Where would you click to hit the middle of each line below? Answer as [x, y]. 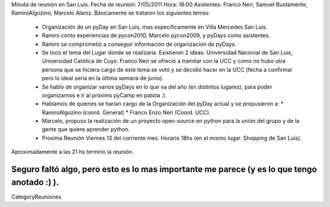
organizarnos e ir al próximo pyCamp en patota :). [105, 95]
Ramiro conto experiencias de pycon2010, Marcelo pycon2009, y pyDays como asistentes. [156, 35]
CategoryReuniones [36, 197]
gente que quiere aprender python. [86, 129]
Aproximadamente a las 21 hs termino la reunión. [72, 152]
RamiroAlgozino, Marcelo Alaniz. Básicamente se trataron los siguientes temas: [111, 13]
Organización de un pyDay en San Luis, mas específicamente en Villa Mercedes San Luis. [155, 27]
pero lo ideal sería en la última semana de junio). [103, 78]
